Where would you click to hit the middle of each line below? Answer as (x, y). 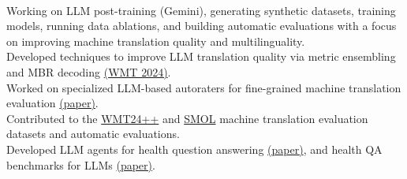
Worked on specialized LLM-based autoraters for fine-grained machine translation (204, 87)
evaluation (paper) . (52, 103)
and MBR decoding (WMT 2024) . (89, 71)
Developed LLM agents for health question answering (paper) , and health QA (194, 149)
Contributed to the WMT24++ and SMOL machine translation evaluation (187, 118)
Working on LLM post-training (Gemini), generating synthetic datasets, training (201, 10)
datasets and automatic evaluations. (93, 134)
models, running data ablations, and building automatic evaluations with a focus (202, 26)
